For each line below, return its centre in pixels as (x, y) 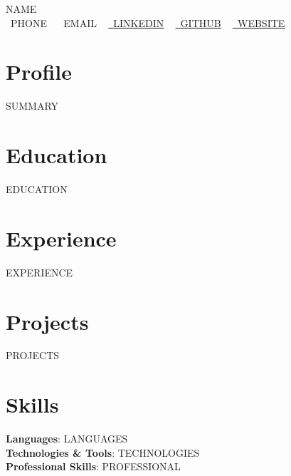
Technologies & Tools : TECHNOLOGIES (103, 452)
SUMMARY (32, 106)
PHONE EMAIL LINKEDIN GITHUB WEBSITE (148, 22)
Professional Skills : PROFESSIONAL (93, 466)
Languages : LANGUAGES (67, 439)
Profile (39, 72)
